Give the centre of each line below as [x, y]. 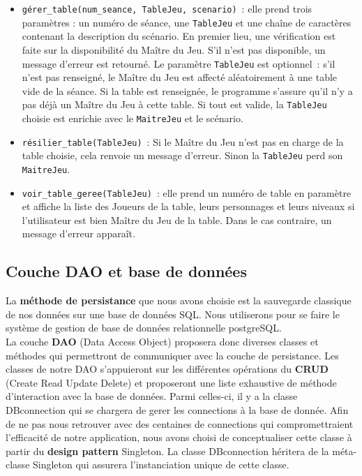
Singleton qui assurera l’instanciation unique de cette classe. [161, 464]
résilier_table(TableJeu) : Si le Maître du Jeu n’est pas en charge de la [183, 141]
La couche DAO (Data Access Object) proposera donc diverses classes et [162, 342]
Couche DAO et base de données [126, 271]
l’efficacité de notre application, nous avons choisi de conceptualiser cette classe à [179, 437]
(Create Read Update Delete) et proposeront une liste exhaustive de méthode [171, 382]
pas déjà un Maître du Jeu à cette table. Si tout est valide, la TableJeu [174, 104]
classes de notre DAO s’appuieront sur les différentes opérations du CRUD [167, 369]
